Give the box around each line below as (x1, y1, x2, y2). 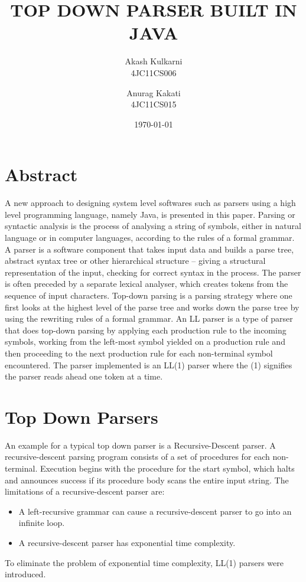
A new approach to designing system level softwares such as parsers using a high (5, 197, 296, 209)
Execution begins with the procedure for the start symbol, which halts (40, 462, 295, 475)
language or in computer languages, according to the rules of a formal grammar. (5, 231, 295, 243)
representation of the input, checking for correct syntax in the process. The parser (5, 266, 301, 278)
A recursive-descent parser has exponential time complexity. (18, 537, 236, 548)
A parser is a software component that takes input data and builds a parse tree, (5, 243, 294, 255)
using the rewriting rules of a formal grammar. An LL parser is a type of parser (5, 312, 293, 325)
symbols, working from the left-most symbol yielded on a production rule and (5, 335, 285, 348)
